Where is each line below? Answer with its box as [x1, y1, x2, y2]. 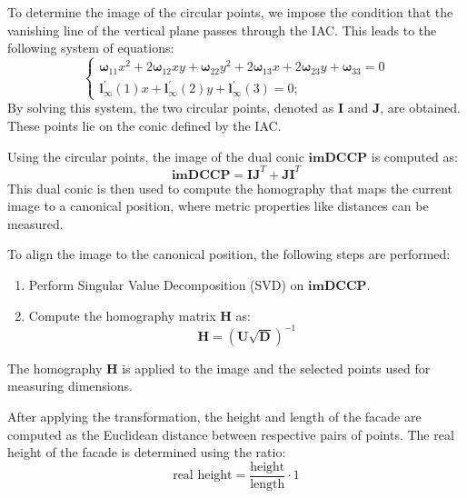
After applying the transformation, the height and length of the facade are [7, 406, 422, 425]
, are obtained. [380, 98, 461, 117]
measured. [7, 214, 64, 233]
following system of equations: [7, 38, 174, 57]
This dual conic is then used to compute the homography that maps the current [7, 178, 453, 197]
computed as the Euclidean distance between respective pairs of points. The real [7, 424, 454, 443]
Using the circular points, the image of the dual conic [7, 146, 304, 165]
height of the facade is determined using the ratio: [7, 443, 286, 462]
